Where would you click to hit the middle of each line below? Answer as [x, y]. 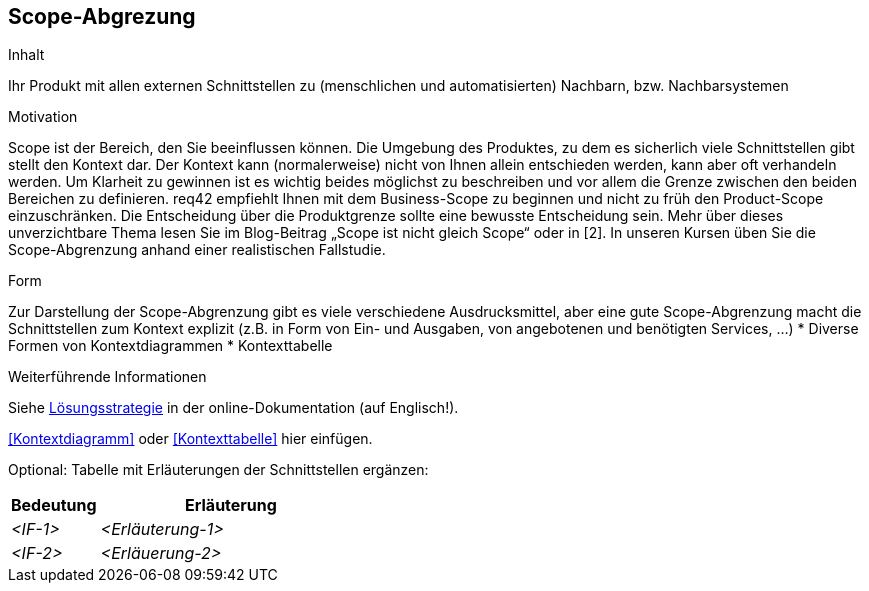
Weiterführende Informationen [107, 377]
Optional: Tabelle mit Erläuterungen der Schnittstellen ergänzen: [218, 470]
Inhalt [26, 55]
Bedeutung [54, 505]
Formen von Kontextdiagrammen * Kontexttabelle [170, 346]
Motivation [43, 117]
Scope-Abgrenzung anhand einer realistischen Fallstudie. [197, 250]
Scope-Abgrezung [102, 16]
